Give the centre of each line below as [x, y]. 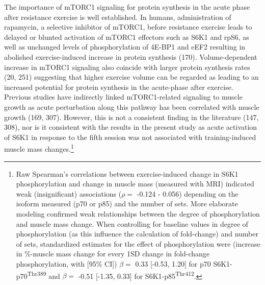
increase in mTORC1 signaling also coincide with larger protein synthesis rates [127, 67]
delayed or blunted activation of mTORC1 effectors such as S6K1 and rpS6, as [127, 37]
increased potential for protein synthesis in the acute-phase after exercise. [119, 87]
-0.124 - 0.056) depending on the [188, 193]
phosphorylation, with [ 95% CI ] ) [67, 263]
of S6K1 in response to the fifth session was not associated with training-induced [130, 137]
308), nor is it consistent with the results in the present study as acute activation [131, 127]
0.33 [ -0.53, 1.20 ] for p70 [173, 263]
